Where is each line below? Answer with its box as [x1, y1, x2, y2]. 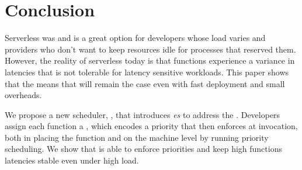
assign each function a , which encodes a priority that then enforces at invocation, [5, 120, 298, 132]
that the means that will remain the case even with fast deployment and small [5, 77, 285, 89]
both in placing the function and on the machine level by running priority [5, 131, 269, 143]
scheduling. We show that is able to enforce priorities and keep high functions [5, 143, 282, 155]
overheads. [5, 89, 42, 101]
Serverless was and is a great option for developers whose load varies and [5, 32, 266, 44]
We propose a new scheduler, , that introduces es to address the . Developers [5, 108, 280, 120]
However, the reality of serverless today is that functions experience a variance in [5, 54, 295, 67]
